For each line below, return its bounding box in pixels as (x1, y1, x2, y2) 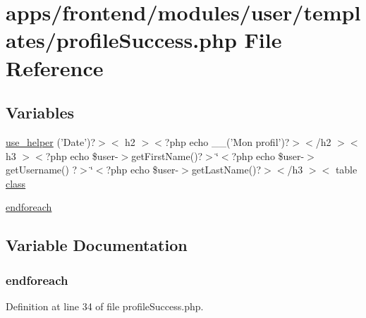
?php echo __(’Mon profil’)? (164, 134, 290, 149)
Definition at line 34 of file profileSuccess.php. (6, 298, 204, 313)
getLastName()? (191, 162, 262, 177)
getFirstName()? (131, 148, 203, 163)
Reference (6, 53, 104, 82)
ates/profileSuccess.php (6, 25, 237, 54)
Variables (6, 102, 75, 123)
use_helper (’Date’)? (6, 134, 96, 149)
